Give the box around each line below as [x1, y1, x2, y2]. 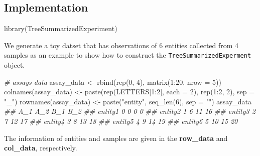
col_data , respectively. [4, 142, 77, 153]
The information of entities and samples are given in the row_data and [4, 132, 228, 143]
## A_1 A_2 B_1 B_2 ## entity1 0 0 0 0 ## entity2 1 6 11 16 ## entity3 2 [4, 106, 255, 116]
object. [4, 60, 25, 70]
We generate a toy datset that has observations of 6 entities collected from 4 [4, 40, 239, 50]
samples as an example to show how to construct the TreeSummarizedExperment [4, 50, 251, 60]
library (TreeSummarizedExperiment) [4, 23, 117, 34]
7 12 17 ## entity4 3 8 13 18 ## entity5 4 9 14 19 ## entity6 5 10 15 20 [4, 116, 238, 126]
